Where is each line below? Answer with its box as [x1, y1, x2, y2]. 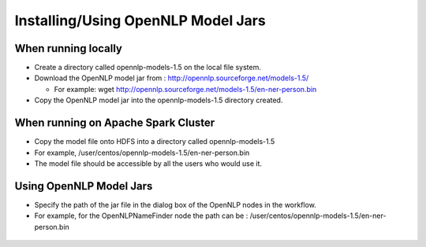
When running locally [14, 42, 122, 55]
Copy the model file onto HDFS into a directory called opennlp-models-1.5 [34, 137, 275, 146]
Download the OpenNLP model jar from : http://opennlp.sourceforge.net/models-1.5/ [34, 73, 309, 83]
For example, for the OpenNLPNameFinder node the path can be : [34, 211, 248, 220]
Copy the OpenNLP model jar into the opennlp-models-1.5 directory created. [34, 95, 283, 105]
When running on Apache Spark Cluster [14, 116, 215, 130]
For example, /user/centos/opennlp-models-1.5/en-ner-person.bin [34, 148, 250, 157]
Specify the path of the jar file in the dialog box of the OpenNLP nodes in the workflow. [34, 200, 317, 209]
